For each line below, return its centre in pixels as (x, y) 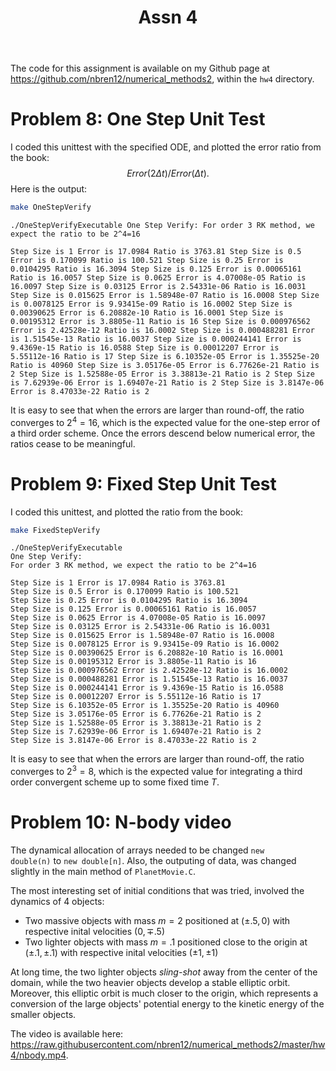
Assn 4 (168, 17)
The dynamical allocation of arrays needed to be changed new (137, 850)
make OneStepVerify (51, 207)
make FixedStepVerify (55, 530)
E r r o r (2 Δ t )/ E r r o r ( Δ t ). (168, 173)
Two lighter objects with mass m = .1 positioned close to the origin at (166, 942)
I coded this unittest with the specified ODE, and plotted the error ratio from (166, 147)
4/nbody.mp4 (38, 1055)
